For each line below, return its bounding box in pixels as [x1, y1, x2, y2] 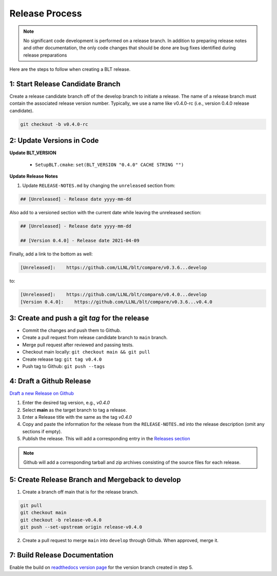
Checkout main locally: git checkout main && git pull [22, 349, 150, 355]
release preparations [23, 52, 67, 58]
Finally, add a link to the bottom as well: [9, 251, 93, 257]
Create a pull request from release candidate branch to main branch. [22, 335, 168, 341]
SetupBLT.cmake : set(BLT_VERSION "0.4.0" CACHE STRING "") [35, 161, 184, 168]
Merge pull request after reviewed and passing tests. [22, 342, 134, 348]
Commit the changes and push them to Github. [22, 327, 122, 333]
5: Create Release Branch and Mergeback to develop [9, 475, 181, 484]
